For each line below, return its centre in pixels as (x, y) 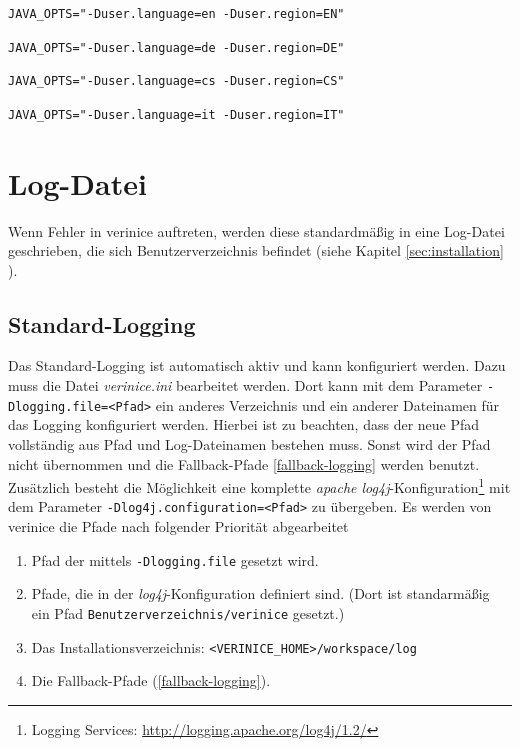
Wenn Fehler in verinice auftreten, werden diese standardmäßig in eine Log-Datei (256, 230)
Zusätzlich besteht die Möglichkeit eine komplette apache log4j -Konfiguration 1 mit (259, 485)
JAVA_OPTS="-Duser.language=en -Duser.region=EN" (176, 14)
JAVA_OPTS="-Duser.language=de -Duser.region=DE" (176, 47)
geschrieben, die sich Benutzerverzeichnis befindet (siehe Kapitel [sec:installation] (256, 250)
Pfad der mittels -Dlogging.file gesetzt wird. (175, 559)
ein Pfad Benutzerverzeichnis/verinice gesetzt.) (188, 612)
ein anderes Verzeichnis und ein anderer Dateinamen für (327, 404)
